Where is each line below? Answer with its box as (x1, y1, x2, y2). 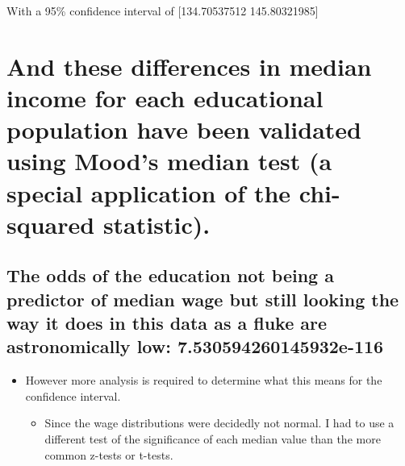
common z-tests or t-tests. (44, 446, 173, 463)
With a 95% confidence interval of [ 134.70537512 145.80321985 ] (6, 2, 319, 19)
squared (6, 207, 95, 240)
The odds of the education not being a (6, 263, 334, 288)
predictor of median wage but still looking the (6, 286, 399, 311)
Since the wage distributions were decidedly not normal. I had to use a (44, 414, 395, 431)
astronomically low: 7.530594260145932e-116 (6, 334, 384, 359)
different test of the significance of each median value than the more (44, 431, 381, 447)
